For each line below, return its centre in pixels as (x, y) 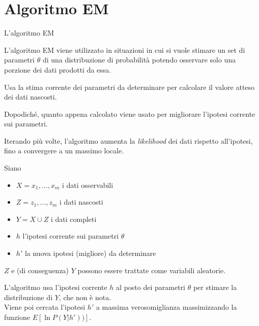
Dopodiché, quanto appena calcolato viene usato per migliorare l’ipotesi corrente (130, 113)
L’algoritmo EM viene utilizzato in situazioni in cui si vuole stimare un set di (125, 50)
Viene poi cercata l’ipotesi (45, 307)
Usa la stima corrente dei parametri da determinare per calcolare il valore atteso (129, 87)
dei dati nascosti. (31, 97)
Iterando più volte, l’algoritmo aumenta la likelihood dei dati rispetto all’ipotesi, (128, 140)
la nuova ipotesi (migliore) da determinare (90, 253)
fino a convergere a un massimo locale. (64, 151)
